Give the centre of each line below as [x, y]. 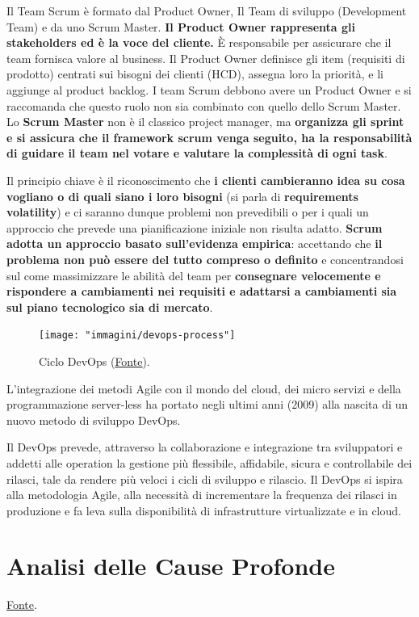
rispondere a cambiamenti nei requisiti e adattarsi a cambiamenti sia [202, 291]
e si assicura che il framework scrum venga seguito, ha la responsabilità [209, 137]
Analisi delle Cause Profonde [171, 566]
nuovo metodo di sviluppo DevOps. [94, 420]
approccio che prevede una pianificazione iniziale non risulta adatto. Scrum [195, 227]
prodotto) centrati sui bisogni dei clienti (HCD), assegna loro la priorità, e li [195, 74]
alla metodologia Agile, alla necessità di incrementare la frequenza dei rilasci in [202, 495]
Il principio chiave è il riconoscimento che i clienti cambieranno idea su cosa [206, 180]
